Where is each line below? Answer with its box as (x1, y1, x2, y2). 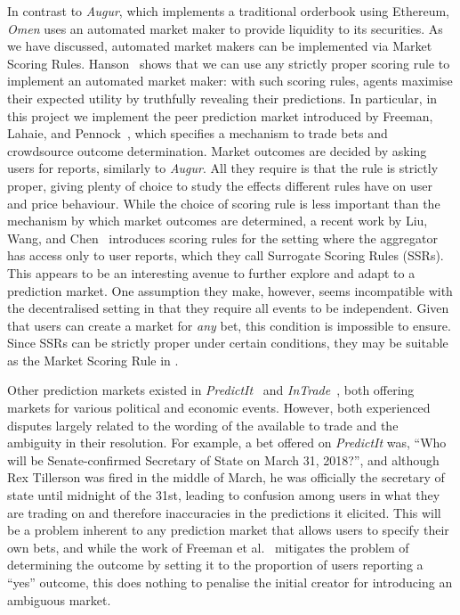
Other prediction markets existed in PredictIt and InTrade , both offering (7, 381, 415, 399)
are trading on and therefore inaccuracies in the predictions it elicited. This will (7, 503, 441, 521)
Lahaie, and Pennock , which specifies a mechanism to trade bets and (7, 124, 388, 143)
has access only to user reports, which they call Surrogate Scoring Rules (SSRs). (7, 246, 444, 265)
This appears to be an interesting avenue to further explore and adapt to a (7, 263, 416, 282)
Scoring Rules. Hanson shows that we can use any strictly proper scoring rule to (7, 53, 450, 72)
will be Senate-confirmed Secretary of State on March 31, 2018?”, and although (7, 450, 440, 469)
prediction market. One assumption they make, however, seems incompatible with (7, 281, 453, 299)
